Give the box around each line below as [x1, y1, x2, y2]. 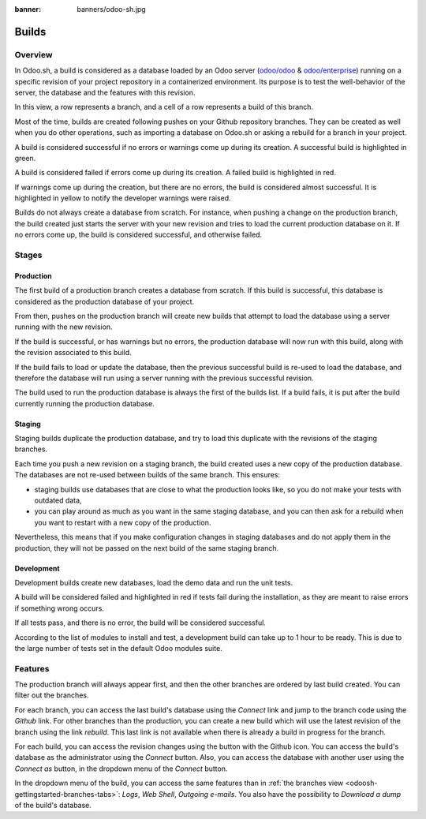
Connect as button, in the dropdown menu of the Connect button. [14, 764, 228, 773]
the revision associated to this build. [14, 348, 132, 357]
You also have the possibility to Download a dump [237, 789, 402, 798]
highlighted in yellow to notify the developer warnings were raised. [14, 193, 232, 203]
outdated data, [34, 496, 82, 505]
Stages [14, 249, 43, 260]
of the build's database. [14, 801, 92, 810]
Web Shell [141, 789, 175, 798]
